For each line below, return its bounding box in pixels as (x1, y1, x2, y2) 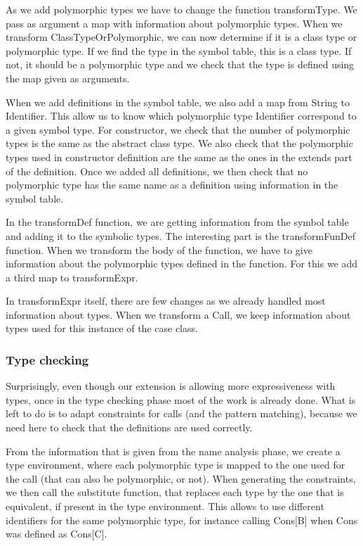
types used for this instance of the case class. (6, 321, 198, 336)
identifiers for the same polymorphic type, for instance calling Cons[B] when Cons (6, 512, 358, 527)
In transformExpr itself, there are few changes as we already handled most (6, 293, 326, 308)
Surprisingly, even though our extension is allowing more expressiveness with (6, 379, 336, 393)
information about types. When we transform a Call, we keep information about (6, 307, 351, 322)
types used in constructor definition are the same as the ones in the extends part (6, 149, 352, 164)
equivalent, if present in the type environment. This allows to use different (6, 499, 324, 514)
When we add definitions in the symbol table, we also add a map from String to (6, 94, 350, 109)
